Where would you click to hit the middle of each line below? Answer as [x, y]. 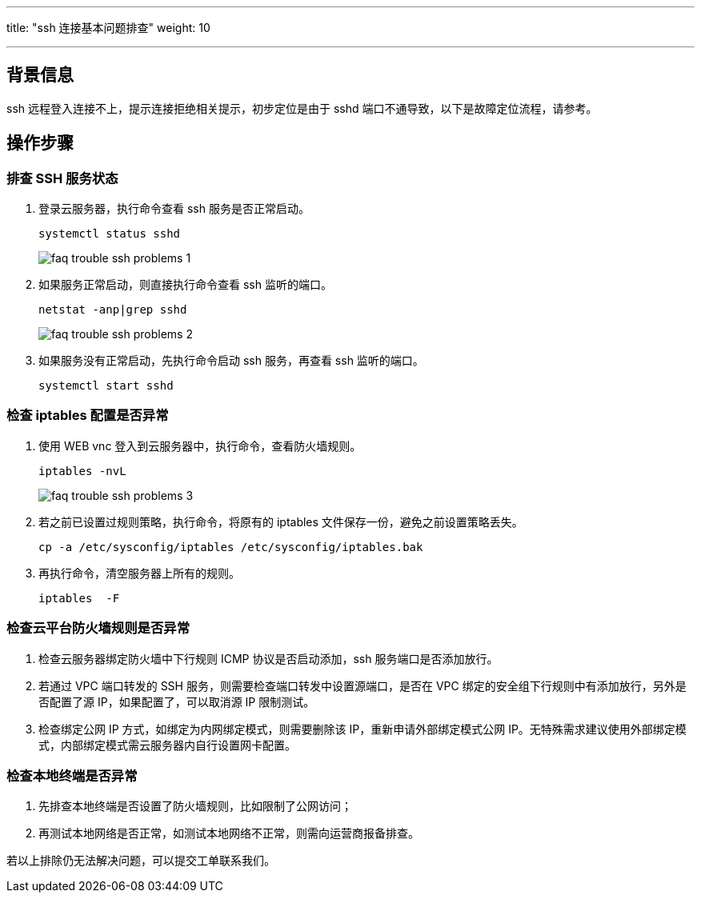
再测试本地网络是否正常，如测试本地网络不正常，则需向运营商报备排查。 [229, 833]
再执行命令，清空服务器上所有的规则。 [139, 573]
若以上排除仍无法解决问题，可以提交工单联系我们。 [141, 861]
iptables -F [79, 598]
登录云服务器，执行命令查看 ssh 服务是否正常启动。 [174, 209]
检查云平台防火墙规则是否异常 [98, 628]
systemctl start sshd [106, 386]
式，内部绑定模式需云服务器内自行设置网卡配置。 [167, 745]
